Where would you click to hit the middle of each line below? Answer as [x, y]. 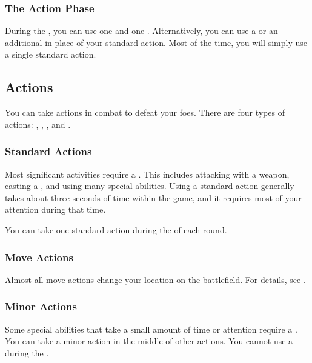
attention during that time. [55, 209]
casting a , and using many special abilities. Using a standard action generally [150, 186]
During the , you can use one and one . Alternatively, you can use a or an [141, 31]
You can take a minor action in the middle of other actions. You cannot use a [149, 341]
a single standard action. [51, 54]
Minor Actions [41, 306]
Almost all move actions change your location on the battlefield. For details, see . [155, 279]
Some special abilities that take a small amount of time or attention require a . [151, 329]
